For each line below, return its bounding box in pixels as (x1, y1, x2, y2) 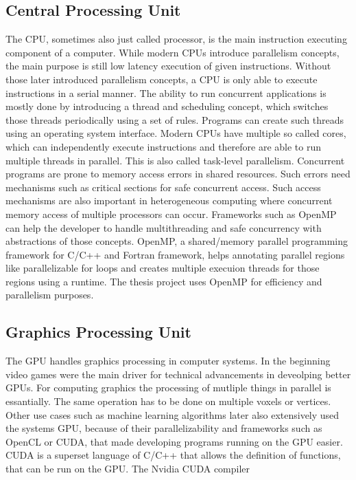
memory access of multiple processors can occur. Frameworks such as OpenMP (5, 206, 337, 221)
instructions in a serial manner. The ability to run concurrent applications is (5, 85, 327, 100)
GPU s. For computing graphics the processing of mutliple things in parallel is (5, 380, 331, 395)
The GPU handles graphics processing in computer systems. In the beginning (5, 353, 331, 368)
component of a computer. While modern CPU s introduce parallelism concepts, (5, 45, 340, 59)
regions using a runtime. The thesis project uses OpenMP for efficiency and (5, 274, 322, 288)
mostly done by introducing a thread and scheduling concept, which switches (5, 99, 329, 113)
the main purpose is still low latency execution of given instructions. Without (5, 58, 331, 73)
